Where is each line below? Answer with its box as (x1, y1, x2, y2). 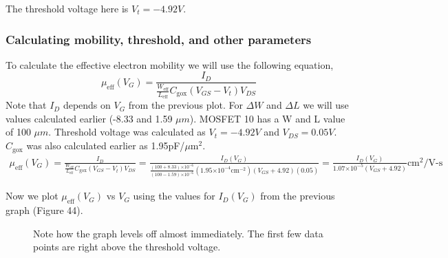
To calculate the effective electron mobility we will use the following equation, (6, 57, 334, 72)
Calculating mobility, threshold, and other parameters (6, 30, 312, 47)
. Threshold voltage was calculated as (48, 125, 206, 139)
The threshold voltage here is (6, 1, 129, 15)
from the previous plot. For (128, 98, 243, 112)
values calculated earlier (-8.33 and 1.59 (6, 111, 173, 125)
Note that (6, 98, 47, 112)
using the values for (133, 189, 215, 203)
